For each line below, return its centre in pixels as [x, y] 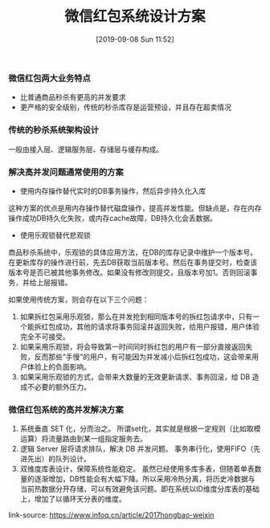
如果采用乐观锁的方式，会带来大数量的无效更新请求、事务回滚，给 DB [135, 377]
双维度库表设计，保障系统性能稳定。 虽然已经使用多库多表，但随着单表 [137, 469]
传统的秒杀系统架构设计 [53, 130]
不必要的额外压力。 [59, 387]
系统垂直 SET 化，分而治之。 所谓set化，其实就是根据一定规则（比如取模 [140, 429]
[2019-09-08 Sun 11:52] [135, 39]
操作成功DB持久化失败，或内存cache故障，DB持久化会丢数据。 [112, 218]
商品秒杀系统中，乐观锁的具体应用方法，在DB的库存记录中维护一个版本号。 [133, 252]
